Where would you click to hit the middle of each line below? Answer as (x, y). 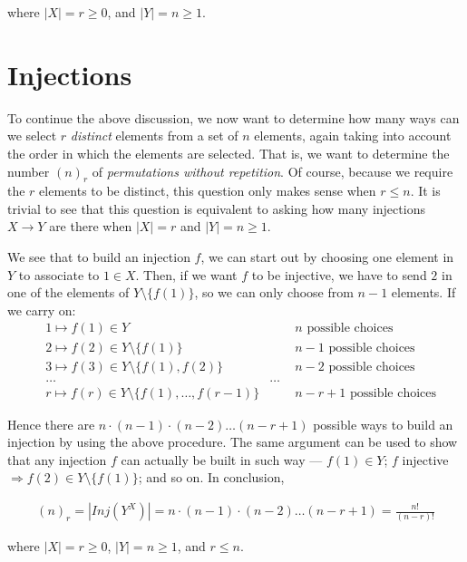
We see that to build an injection (99, 257)
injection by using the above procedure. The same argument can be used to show (233, 442)
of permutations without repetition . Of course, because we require (272, 171)
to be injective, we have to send (339, 274)
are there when (91, 226)
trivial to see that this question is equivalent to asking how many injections (216, 208)
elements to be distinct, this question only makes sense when (208, 191)
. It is (425, 191)
